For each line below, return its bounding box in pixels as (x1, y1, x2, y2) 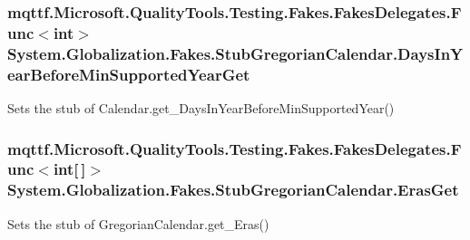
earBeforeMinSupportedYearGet (7, 62, 250, 85)
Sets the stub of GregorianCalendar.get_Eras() (7, 214, 269, 233)
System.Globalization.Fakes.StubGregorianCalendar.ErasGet (7, 178, 459, 201)
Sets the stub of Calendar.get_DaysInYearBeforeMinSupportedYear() (7, 98, 395, 117)
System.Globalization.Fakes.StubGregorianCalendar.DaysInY (7, 42, 464, 64)
